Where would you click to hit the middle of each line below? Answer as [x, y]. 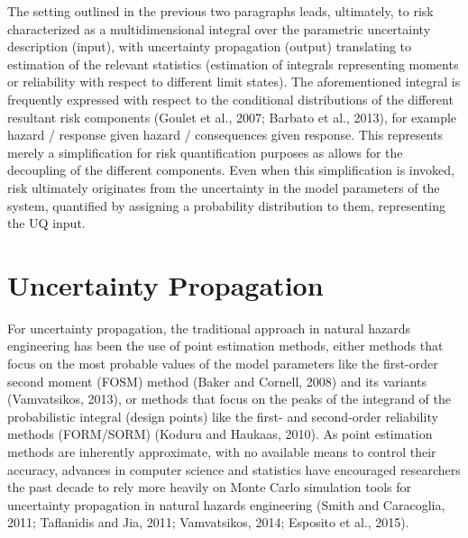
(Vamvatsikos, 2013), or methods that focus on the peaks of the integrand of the [229, 399]
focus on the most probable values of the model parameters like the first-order [223, 364]
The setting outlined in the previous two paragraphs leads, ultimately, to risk [220, 11]
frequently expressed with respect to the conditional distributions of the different [230, 99]
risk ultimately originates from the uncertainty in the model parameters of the [224, 187]
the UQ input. [46, 223]
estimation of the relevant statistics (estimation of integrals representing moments [233, 64]
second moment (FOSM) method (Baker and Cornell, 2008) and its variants [217, 381]
